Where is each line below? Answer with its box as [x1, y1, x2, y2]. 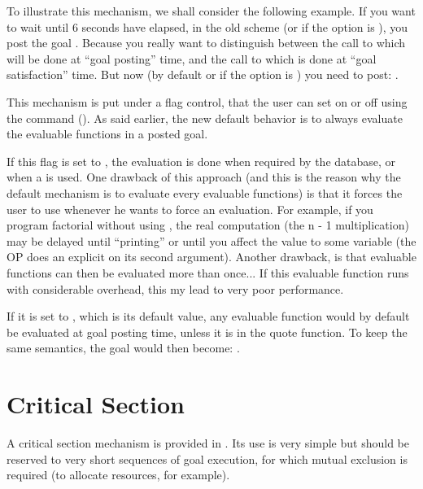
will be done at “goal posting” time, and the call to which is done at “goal [7, 50, 377, 67]
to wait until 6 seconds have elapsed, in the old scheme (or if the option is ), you [7, 18, 408, 35]
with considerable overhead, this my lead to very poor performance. [7, 280, 344, 297]
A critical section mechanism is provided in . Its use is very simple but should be [7, 434, 409, 451]
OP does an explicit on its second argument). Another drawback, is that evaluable [7, 248, 416, 265]
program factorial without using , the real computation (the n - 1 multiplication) [7, 216, 409, 234]
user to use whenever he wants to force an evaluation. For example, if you [7, 200, 373, 217]
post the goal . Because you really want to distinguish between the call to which [7, 34, 406, 51]
